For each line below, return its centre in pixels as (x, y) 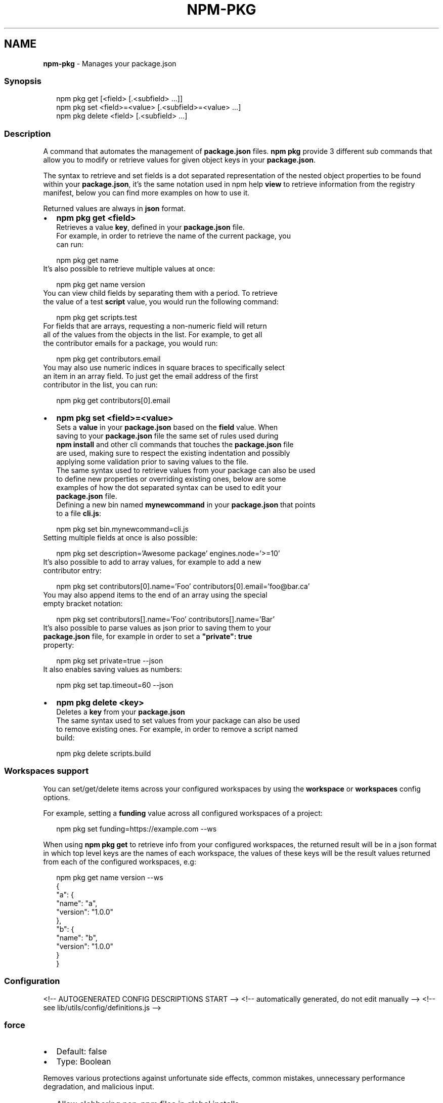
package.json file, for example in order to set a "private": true (148, 637)
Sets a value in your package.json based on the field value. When (167, 427)
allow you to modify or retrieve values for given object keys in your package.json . (180, 160)
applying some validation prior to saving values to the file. (152, 462)
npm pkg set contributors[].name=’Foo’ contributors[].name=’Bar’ (165, 619)
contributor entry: (72, 571)
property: (59, 645)
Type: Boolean (84, 1062)
